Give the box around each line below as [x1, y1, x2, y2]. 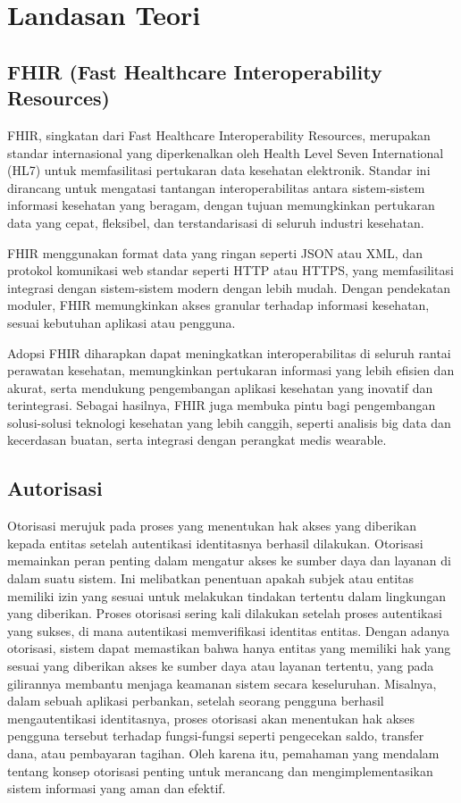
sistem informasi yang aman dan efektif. [7, 779, 226, 798]
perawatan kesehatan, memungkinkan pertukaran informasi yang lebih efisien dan [7, 361, 455, 380]
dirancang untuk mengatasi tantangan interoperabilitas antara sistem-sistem [7, 178, 425, 197]
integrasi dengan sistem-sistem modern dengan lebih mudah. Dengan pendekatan [7, 278, 451, 297]
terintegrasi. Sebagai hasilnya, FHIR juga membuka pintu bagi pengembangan [7, 396, 436, 414]
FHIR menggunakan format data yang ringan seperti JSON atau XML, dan [7, 243, 423, 262]
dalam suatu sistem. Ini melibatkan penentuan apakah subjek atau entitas [7, 569, 415, 588]
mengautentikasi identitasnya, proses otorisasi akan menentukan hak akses [7, 708, 415, 727]
